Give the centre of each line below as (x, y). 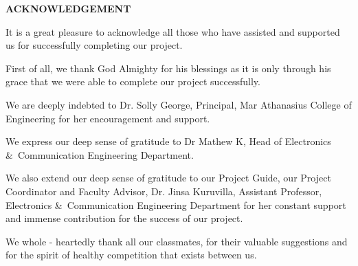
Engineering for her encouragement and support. (108, 118)
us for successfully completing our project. (94, 45)
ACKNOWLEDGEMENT (68, 8)
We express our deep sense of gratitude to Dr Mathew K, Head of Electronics (168, 141)
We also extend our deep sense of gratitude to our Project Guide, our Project (168, 178)
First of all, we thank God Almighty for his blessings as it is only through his (168, 68)
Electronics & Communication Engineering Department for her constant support (176, 204)
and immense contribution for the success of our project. (124, 218)
